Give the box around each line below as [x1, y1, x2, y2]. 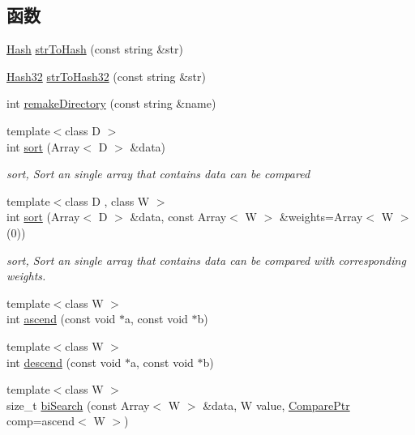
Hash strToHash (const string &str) [6, 41, 183, 58]
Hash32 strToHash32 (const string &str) [6, 67, 206, 84]
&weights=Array [279, 208, 363, 225]
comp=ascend [6, 412, 75, 429]
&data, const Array [130, 208, 227, 225]
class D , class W [65, 192, 150, 209]
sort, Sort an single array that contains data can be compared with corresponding [6, 251, 406, 268]
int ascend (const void [6, 310, 116, 327]
